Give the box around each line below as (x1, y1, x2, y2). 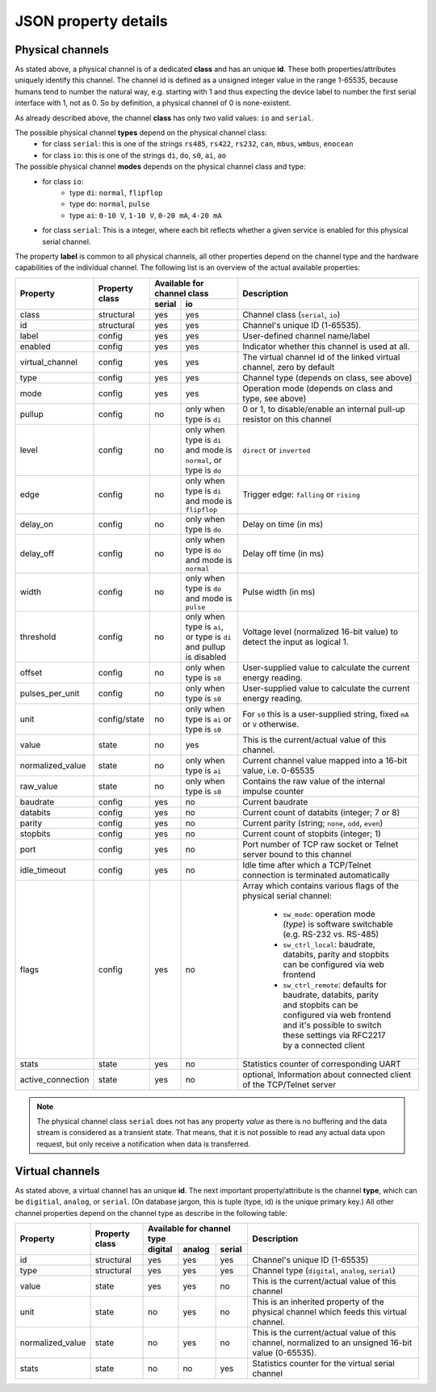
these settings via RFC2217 (283, 1029, 387, 1041)
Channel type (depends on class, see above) (242, 372, 413, 383)
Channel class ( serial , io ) (242, 309, 341, 320)
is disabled (185, 651, 227, 662)
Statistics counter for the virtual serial (252, 1357, 395, 1369)
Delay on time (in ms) (242, 518, 324, 529)
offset (19, 667, 43, 678)
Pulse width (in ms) (242, 587, 316, 598)
